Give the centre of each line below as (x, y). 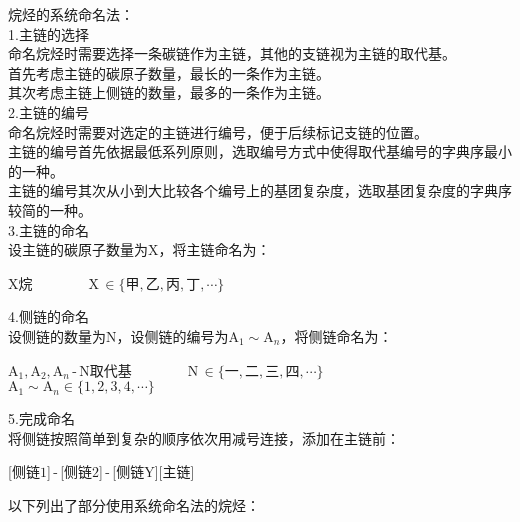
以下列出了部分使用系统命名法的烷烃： (134, 504)
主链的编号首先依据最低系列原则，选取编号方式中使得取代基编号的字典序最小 (260, 151)
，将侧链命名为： (336, 335)
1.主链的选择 (48, 33)
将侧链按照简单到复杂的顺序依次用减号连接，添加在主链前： (204, 437)
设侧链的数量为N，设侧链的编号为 (118, 335)
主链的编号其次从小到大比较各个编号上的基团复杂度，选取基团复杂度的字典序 (260, 190)
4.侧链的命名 (48, 316)
